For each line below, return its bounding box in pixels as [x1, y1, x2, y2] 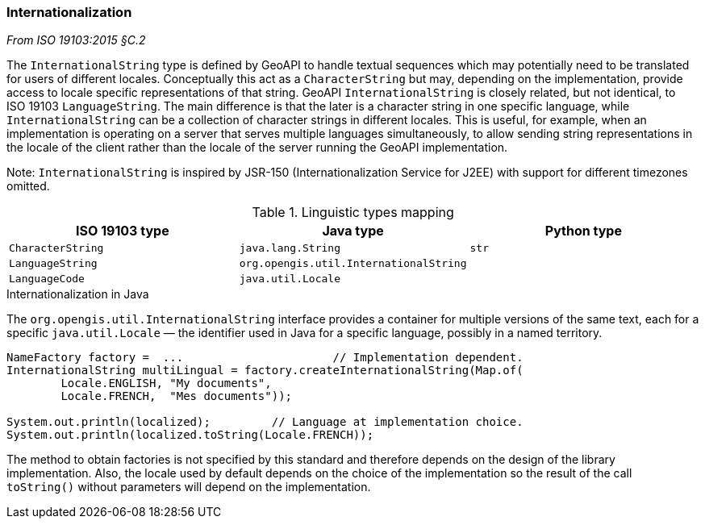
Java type [322, 223, 384, 240]
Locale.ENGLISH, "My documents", [60, 377, 272, 390]
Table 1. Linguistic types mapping [252, 204, 454, 221]
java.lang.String [239, 242, 340, 255]
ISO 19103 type [76, 223, 169, 240]
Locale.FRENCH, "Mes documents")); [60, 390, 293, 403]
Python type [544, 223, 622, 240]
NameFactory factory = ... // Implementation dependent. [6, 351, 524, 365]
